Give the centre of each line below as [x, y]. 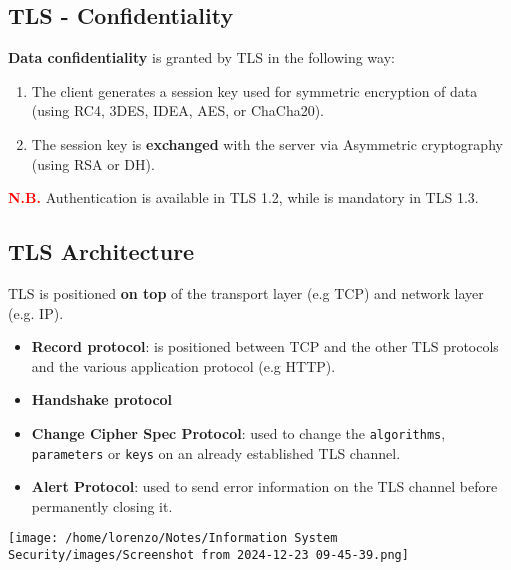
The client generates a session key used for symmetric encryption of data [254, 90]
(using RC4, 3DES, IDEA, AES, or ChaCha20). [178, 110]
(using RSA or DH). [93, 163]
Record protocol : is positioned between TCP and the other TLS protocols [265, 346]
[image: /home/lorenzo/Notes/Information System [173, 538]
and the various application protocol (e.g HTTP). [183, 365]
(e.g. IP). [36, 312]
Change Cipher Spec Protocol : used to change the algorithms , [238, 432]
